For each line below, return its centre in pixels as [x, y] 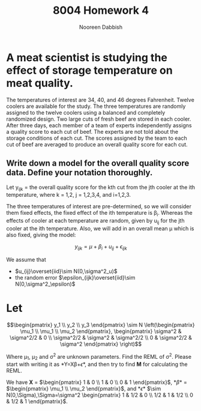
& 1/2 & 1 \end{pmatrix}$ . [37, 401]
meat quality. [40, 83]
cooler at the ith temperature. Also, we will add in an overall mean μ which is [100, 228]
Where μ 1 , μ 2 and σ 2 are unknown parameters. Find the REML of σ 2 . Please [99, 357]
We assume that [26, 259]
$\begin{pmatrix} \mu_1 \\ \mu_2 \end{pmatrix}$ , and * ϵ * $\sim [84, 389]
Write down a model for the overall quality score [98, 163]
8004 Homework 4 [101, 10]
